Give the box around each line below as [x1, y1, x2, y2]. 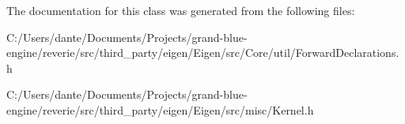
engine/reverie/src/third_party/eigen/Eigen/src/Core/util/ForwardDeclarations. [6, 44, 399, 61]
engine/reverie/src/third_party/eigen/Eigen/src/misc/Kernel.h [6, 101, 314, 118]
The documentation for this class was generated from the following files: [6, 2, 355, 18]
